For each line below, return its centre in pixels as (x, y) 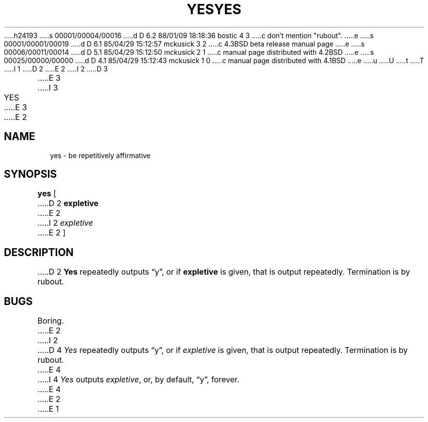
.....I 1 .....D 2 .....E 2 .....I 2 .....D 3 (56, 69)
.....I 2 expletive (65, 223)
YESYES (214, 9)
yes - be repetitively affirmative (100, 155)
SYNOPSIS (31, 174)
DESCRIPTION (39, 252)
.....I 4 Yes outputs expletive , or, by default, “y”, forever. (138, 380)
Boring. (51, 321)
